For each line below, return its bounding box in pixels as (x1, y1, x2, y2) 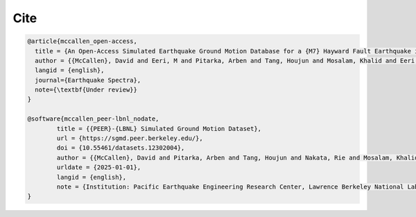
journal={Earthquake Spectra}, (35, 76, 141, 84)
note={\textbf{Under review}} (35, 86, 138, 94)
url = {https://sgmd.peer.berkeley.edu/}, (56, 134, 204, 142)
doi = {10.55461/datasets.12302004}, (56, 144, 185, 152)
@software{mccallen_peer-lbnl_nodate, (27, 115, 159, 123)
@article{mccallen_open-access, (27, 37, 138, 45)
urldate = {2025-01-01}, (56, 164, 141, 171)
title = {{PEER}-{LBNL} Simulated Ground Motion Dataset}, (56, 125, 262, 132)
